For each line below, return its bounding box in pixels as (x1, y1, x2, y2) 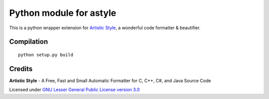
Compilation (9, 38, 48, 46)
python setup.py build (18, 52, 74, 57)
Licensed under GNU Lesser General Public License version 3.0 (9, 87, 140, 93)
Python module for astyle (9, 7, 117, 18)
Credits (9, 64, 33, 73)
